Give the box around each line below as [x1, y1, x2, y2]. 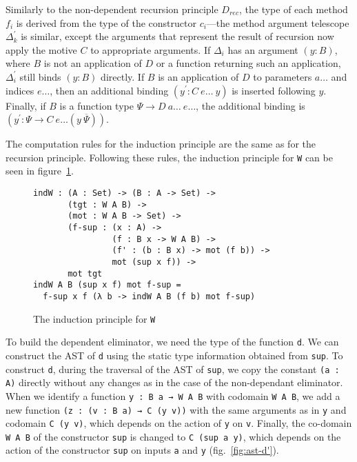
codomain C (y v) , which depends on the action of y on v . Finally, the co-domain [6, 416, 352, 430]
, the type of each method [238, 2, 348, 16]
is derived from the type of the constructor [16, 15, 196, 30]
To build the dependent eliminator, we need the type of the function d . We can [6, 334, 339, 349]
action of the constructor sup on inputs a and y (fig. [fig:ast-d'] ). [6, 443, 279, 457]
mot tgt [68, 268, 103, 279]
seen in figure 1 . [6, 163, 74, 178]
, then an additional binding [50, 83, 169, 97]
